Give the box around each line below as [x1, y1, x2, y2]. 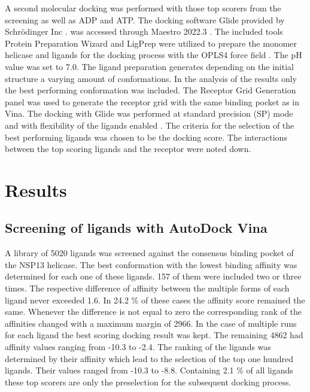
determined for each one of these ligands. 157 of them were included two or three [5, 270, 302, 282]
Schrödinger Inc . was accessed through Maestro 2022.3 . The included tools [5, 25, 283, 38]
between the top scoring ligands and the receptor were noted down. [5, 142, 251, 155]
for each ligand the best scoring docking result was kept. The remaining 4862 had [5, 329, 303, 341]
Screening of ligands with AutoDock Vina [5, 218, 268, 237]
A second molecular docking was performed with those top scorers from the [5, 2, 281, 14]
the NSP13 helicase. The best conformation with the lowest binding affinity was [5, 258, 297, 271]
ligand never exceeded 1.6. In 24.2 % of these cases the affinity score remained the [5, 293, 305, 306]
